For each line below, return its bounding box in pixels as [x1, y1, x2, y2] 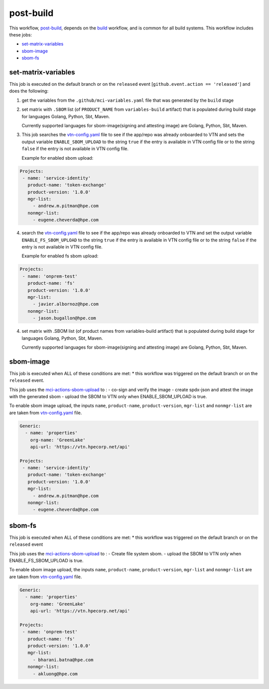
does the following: [9, 88, 49, 94]
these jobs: [9, 31, 32, 37]
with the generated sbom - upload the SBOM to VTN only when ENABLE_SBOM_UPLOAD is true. [9, 393, 207, 399]
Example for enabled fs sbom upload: [21, 253, 99, 259]
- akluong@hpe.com [32, 671, 78, 677]
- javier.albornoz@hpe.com [32, 301, 99, 307]
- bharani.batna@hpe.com [32, 657, 94, 663]
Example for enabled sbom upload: [21, 155, 94, 161]
